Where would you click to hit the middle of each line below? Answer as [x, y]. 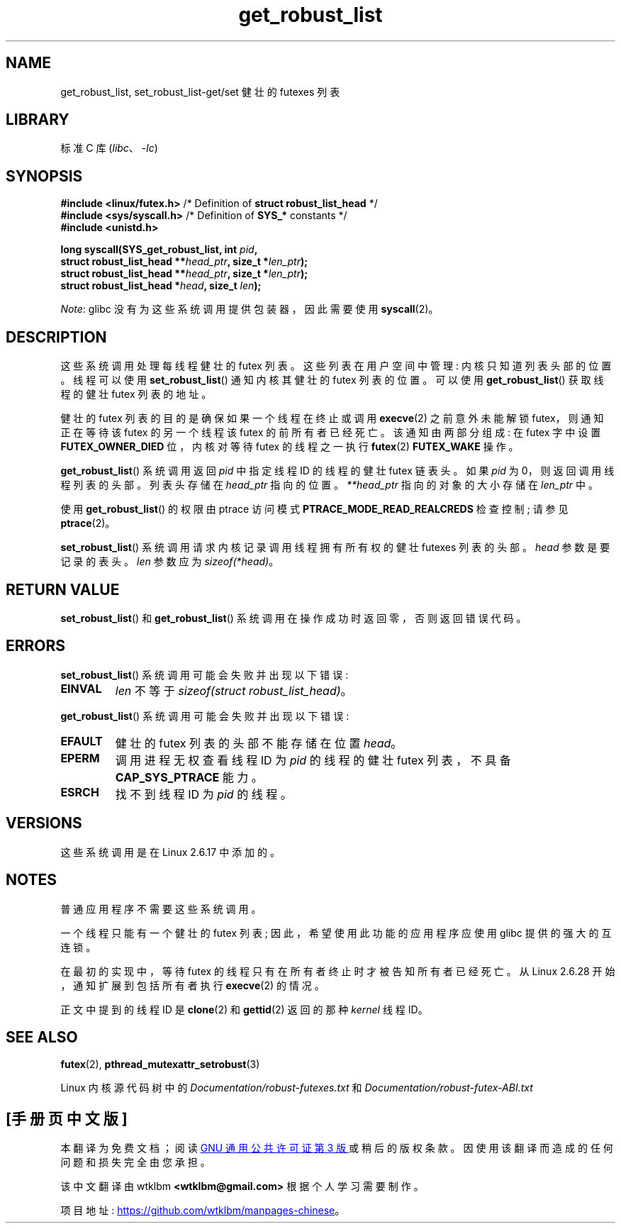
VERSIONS [44, 823]
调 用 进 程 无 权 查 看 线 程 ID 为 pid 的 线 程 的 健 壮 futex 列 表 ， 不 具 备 [313, 760]
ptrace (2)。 [88, 523]
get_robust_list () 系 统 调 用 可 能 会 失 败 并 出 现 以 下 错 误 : [205, 716]
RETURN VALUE [63, 589]
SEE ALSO [42, 1037]
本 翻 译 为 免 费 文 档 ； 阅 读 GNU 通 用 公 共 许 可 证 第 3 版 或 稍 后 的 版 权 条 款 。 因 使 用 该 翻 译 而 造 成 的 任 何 [337, 1148]
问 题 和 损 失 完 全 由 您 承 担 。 [135, 1162]
